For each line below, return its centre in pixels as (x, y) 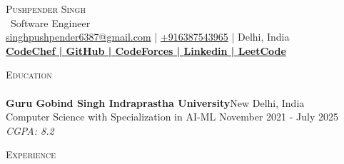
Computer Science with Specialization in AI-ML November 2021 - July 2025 (172, 117)
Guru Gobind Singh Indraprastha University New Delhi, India (155, 102)
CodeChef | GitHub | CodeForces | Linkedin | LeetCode (146, 50)
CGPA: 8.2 (30, 130)
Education (29, 75)
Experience (31, 154)
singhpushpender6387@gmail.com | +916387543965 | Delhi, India (148, 37)
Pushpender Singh (46, 9)
